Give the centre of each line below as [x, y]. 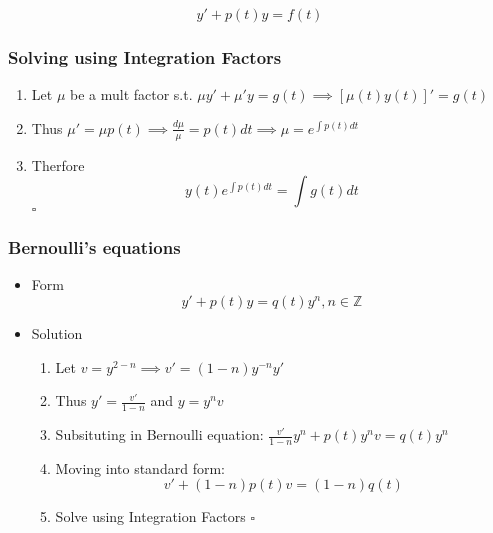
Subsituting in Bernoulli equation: [159, 434]
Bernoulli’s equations [94, 247]
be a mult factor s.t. [131, 94]
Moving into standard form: [140, 467]
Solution [57, 333]
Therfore [58, 164]
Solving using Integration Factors [145, 56]
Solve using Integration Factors [150, 516]
